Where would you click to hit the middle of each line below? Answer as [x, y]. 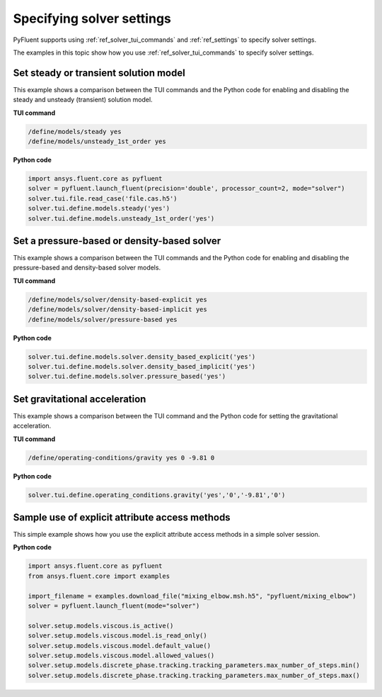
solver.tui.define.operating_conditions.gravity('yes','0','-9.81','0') [157, 495]
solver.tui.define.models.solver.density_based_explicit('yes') [142, 357]
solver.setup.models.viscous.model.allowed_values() [121, 655]
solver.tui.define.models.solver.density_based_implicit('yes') [142, 366]
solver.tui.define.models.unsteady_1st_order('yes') [121, 218]
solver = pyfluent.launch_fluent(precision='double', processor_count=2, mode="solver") [187, 189]
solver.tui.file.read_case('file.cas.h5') [103, 198]
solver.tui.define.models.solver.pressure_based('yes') [127, 377]
